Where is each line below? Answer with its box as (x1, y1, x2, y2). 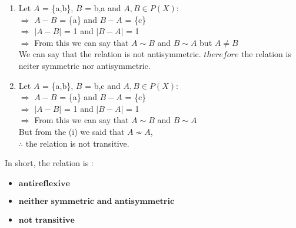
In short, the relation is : (5, 157, 94, 169)
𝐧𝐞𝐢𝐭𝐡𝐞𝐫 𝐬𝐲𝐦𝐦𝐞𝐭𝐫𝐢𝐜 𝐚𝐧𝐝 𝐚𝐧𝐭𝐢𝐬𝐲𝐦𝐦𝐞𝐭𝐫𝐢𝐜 (18, 197, 175, 206)
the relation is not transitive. (25, 137, 129, 149)
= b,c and (85, 79, 121, 91)
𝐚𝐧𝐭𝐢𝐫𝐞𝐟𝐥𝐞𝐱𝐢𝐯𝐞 (18, 179, 70, 188)
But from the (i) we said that (18, 125, 125, 137)
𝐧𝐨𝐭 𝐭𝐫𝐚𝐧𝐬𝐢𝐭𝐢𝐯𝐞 (18, 216, 75, 224)
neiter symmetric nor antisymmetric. (18, 59, 151, 71)
